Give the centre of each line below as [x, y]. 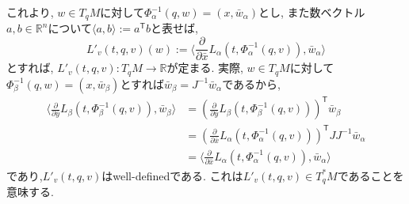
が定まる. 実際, [205, 68]
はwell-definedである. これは [172, 175]
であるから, [251, 83]
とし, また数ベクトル [312, 12]
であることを [371, 175]
